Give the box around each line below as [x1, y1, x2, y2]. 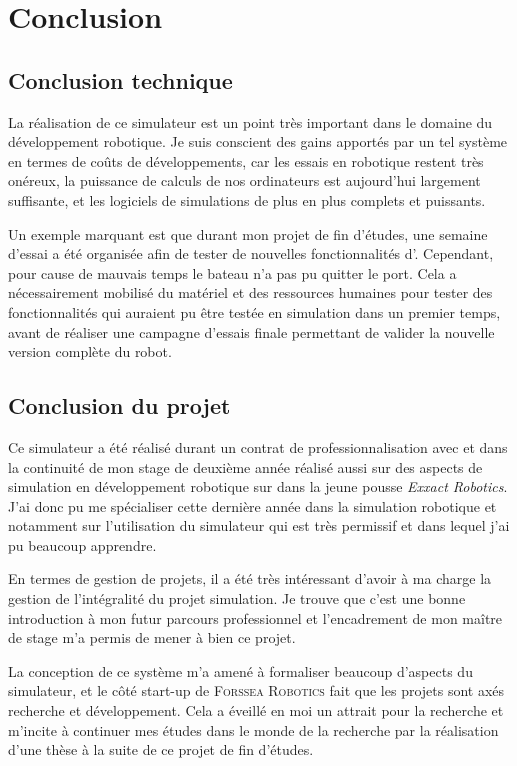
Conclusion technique [8, 64, 233, 95]
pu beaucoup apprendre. [8, 534, 157, 555]
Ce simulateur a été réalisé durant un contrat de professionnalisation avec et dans [8, 436, 508, 457]
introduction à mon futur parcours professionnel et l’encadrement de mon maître [8, 607, 503, 628]
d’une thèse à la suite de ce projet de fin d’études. [8, 739, 314, 760]
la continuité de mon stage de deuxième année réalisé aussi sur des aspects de [8, 456, 483, 477]
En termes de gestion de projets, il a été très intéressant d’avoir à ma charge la [8, 568, 492, 589]
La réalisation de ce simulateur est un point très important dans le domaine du [8, 111, 493, 132]
